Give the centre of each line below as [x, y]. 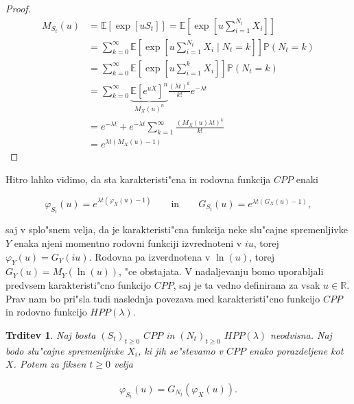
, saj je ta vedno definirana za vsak [247, 285]
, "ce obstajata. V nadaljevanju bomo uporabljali [221, 271]
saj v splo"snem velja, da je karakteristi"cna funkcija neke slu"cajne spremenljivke [177, 229]
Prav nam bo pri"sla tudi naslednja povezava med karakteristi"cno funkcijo [163, 298]
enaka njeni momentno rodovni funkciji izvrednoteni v [128, 243]
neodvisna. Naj [301, 334]
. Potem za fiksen [50, 364]
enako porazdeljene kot [296, 350]
